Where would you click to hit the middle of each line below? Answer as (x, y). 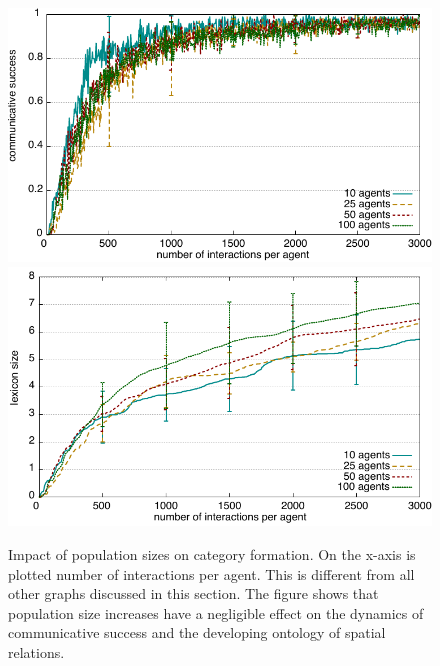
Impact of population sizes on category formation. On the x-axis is (212, 554)
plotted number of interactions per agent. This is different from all (211, 573)
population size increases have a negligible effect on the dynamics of (216, 612)
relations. (36, 652)
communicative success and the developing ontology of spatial (197, 632)
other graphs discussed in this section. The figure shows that (193, 593)
